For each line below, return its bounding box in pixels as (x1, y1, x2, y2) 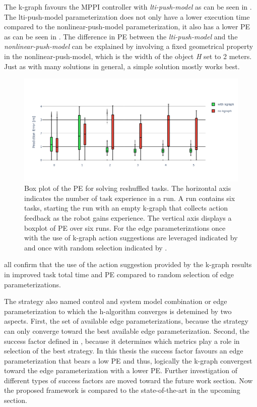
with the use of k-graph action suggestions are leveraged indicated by (24, 232, 238, 243)
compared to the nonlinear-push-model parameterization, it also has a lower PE (4, 21, 250, 32)
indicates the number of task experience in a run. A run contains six (24, 192, 235, 203)
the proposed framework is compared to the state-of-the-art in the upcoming (4, 385, 240, 395)
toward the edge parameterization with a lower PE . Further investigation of (4, 365, 237, 376)
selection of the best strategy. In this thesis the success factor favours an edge (4, 345, 243, 356)
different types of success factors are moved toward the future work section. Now (4, 375, 253, 385)
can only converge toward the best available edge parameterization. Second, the (4, 325, 249, 336)
